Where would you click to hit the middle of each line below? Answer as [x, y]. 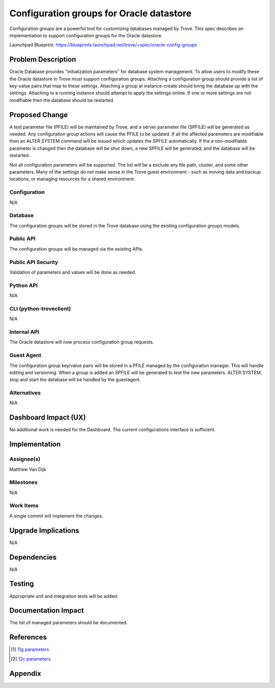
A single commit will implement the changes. [56, 516]
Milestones [23, 483]
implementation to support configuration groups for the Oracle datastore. [86, 35]
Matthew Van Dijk [28, 469]
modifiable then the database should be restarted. [62, 100]
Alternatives [25, 393]
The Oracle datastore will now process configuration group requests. [82, 342]
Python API [24, 285]
